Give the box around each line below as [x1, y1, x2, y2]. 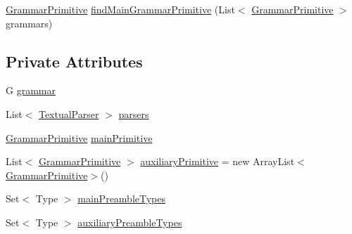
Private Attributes [6, 50, 143, 72]
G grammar [6, 83, 56, 98]
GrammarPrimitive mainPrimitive [6, 130, 153, 145]
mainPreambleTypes [77, 191, 166, 206]
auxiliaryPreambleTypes [77, 214, 182, 229]
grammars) [6, 15, 53, 30]
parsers [118, 106, 149, 121]
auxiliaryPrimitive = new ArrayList [140, 154, 295, 169]
